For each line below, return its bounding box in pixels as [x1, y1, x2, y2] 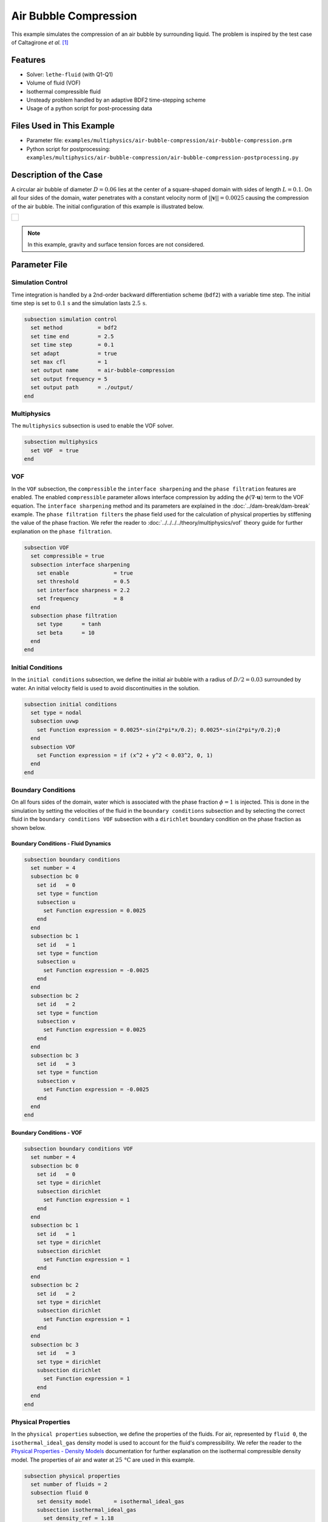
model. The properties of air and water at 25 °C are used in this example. [11, 1456, 195, 1464]
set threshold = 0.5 [36, 578, 130, 585]
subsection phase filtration [30, 612, 118, 619]
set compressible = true [30, 553, 104, 559]
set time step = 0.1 [30, 342, 114, 348]
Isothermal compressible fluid [26, 88, 101, 95]
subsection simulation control [24, 316, 118, 323]
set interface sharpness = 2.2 [36, 586, 130, 594]
